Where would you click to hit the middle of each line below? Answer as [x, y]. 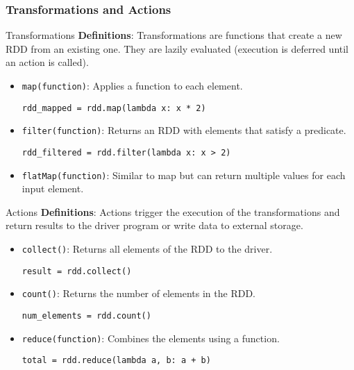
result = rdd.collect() [77, 271]
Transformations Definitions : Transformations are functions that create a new [174, 35]
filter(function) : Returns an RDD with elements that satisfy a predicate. [184, 130]
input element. [53, 188]
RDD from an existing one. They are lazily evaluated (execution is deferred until [177, 48]
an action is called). [47, 62]
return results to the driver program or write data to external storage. [154, 225]
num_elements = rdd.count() [86, 316]
